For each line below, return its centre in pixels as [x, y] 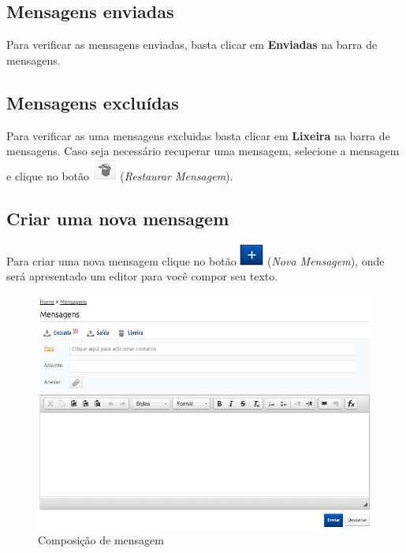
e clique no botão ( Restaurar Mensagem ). [120, 175]
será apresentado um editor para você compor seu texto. [142, 276]
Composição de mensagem [101, 539]
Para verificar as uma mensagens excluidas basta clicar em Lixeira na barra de [198, 135]
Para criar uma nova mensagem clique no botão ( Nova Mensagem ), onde [196, 260]
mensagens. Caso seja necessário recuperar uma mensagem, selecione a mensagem [203, 151]
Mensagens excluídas [93, 102]
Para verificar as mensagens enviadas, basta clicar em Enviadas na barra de [192, 45]
